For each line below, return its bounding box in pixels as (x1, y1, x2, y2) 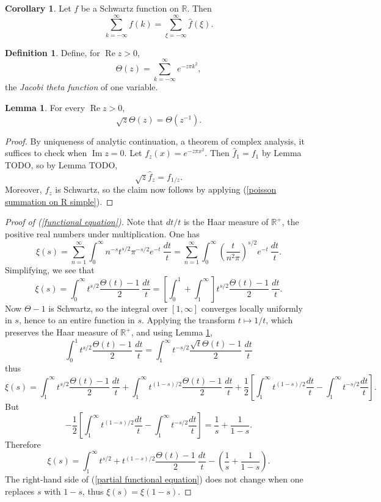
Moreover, (5, 183, 42, 196)
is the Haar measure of (183, 215, 269, 228)
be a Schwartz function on (81, 2, 179, 14)
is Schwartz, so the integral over (48, 301, 168, 314)
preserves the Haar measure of (5, 326, 118, 339)
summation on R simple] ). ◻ (5, 195, 114, 207)
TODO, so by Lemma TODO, (5, 158, 118, 171)
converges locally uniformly (201, 301, 303, 314)
